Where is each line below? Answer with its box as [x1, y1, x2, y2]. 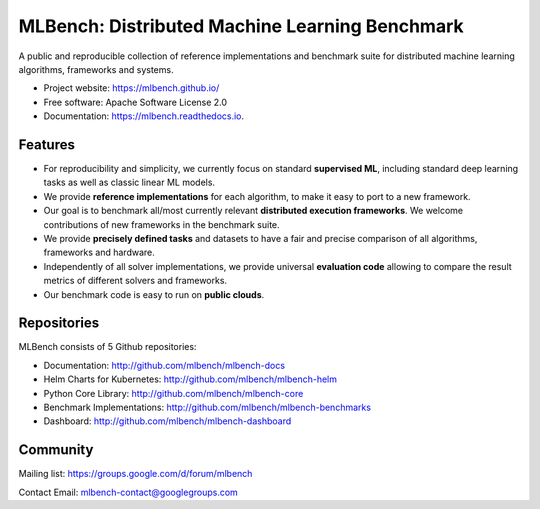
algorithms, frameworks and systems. [18, 63, 174, 75]
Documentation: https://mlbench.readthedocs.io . [43, 110, 245, 122]
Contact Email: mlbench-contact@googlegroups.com [18, 486, 239, 498]
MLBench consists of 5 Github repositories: [18, 341, 197, 353]
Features [18, 136, 75, 153]
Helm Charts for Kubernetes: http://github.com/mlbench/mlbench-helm [43, 373, 338, 385]
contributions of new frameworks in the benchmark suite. [43, 218, 280, 230]
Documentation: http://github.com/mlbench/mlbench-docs [43, 359, 285, 371]
